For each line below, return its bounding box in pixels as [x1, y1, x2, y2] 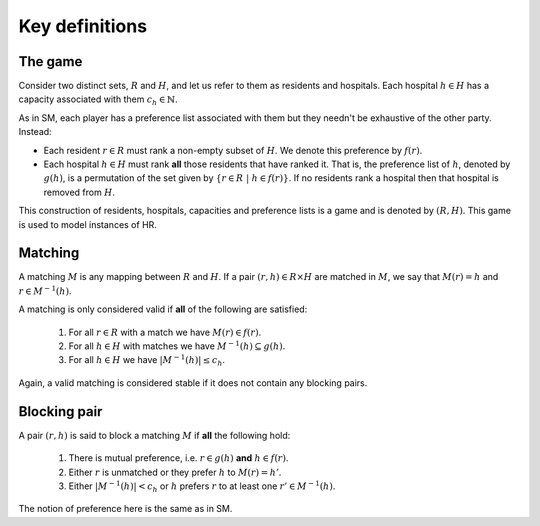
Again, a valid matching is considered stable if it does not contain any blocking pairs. [18, 376, 368, 389]
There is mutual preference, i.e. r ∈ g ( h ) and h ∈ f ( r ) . [68, 452, 289, 464]
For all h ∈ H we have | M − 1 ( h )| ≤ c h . [68, 353, 225, 369]
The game [18, 53, 83, 70]
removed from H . [43, 186, 115, 198]
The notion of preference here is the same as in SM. [18, 503, 233, 515]
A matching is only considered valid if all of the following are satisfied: [18, 303, 308, 315]
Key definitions [18, 15, 148, 37]
